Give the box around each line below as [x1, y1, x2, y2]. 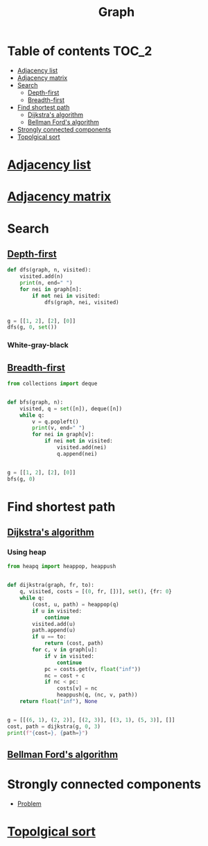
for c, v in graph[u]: [32, 647, 98, 654]
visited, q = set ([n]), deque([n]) [19, 405, 123, 412]
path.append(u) [32, 627, 76, 634]
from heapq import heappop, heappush [7, 563, 116, 570]
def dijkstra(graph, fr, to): [7, 581, 95, 589]
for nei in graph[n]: [19, 285, 82, 292]
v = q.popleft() [32, 418, 79, 425]
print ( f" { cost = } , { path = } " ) [7, 729, 89, 736]
